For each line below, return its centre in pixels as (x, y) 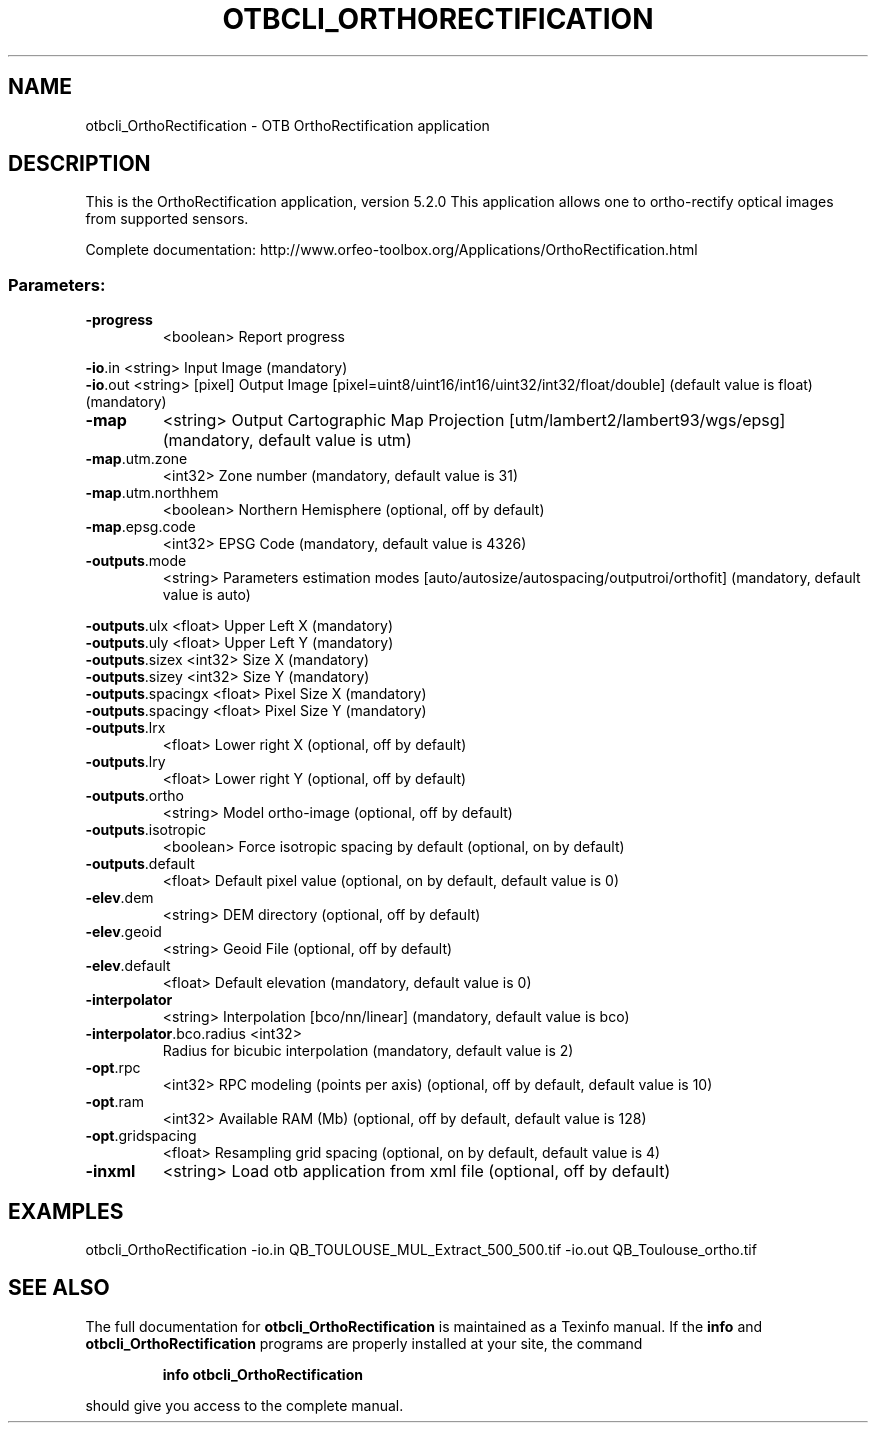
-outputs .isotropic (145, 830)
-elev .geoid (123, 932)
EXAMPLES (66, 1211)
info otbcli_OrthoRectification (262, 1374)
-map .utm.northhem (152, 493)
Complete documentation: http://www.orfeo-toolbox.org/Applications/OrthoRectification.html (391, 250)
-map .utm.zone (136, 459)
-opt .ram (114, 1102)
